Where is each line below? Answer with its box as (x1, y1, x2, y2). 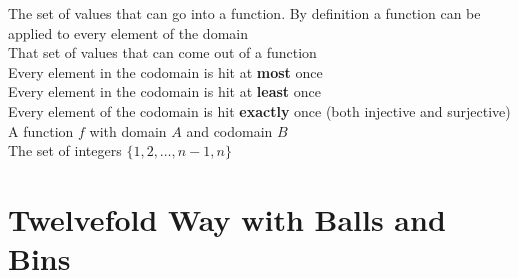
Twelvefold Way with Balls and (8, 198, 446, 239)
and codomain (186, 120, 273, 141)
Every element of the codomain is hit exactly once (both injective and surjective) (8, 100, 511, 121)
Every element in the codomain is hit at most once (8, 61, 323, 82)
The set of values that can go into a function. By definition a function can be (8, 3, 481, 23)
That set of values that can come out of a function (8, 42, 317, 63)
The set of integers (8, 140, 122, 161)
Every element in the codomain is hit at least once (8, 81, 321, 102)
